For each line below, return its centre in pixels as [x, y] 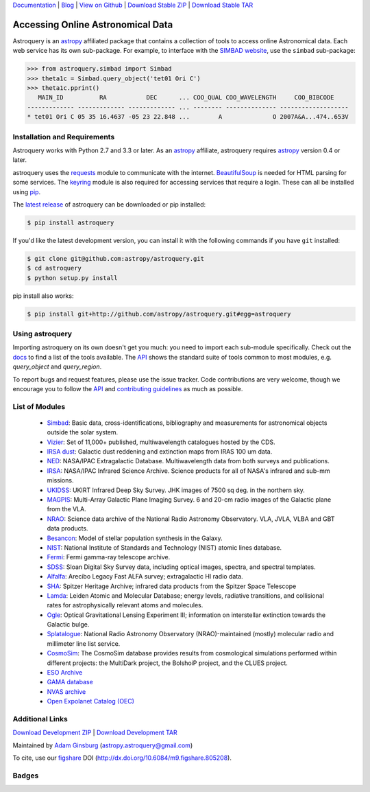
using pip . [27, 191]
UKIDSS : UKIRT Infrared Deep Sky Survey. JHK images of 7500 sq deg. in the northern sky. [176, 490]
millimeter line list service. [84, 643]
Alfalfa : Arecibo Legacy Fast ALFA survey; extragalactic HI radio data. [145, 576]
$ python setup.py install [72, 278]
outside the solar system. [83, 432]
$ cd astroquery [54, 268]
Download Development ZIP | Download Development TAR [95, 733]
